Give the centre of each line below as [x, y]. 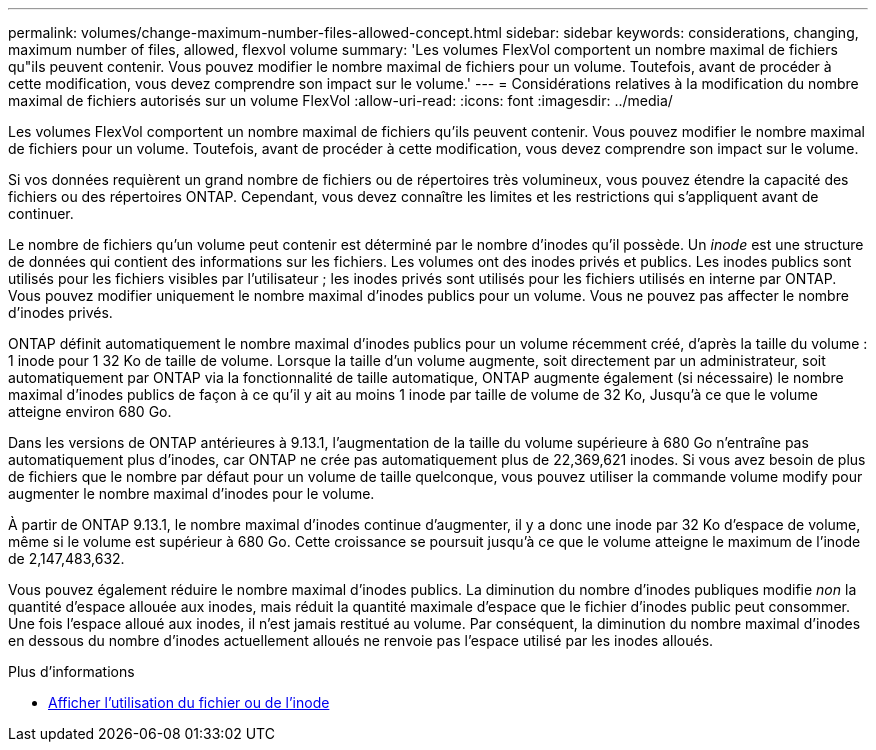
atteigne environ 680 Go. [90, 411]
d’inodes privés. [60, 312]
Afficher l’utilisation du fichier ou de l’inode [189, 702]
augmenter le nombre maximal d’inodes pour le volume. [191, 493]
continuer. [41, 213]
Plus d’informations [71, 671]
